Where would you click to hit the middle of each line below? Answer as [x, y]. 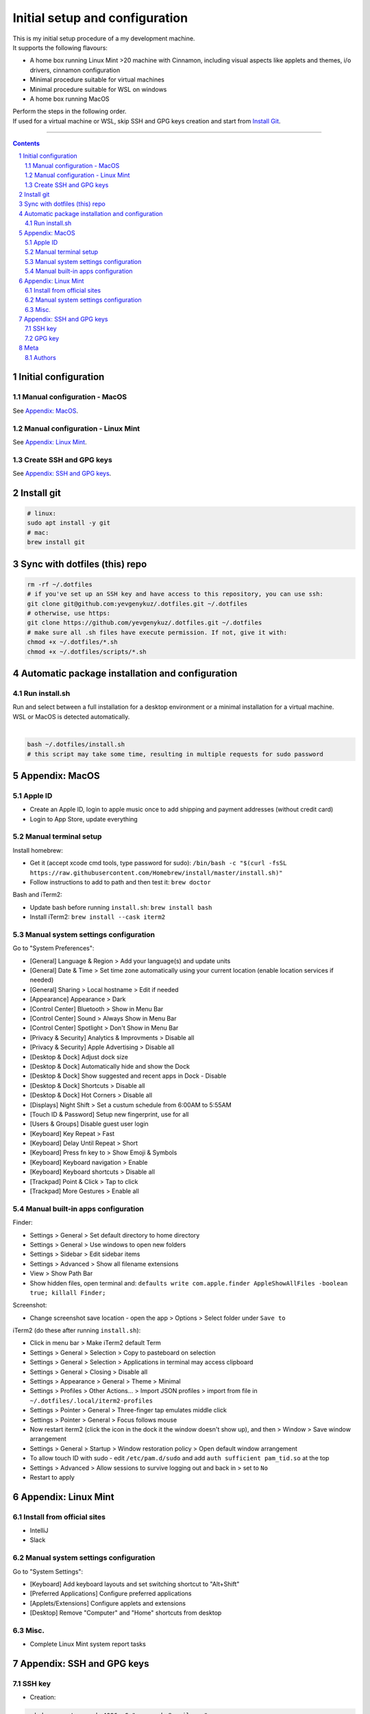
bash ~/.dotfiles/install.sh [76, 745]
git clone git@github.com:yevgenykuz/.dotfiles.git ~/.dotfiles [137, 604]
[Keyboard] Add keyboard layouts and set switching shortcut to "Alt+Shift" [135, 1584]
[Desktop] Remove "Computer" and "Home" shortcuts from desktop [126, 1613]
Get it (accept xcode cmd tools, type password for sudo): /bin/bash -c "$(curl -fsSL [158, 863]
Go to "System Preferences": [53, 948]
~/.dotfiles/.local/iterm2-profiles [91, 1401]
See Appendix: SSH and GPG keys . [62, 474]
